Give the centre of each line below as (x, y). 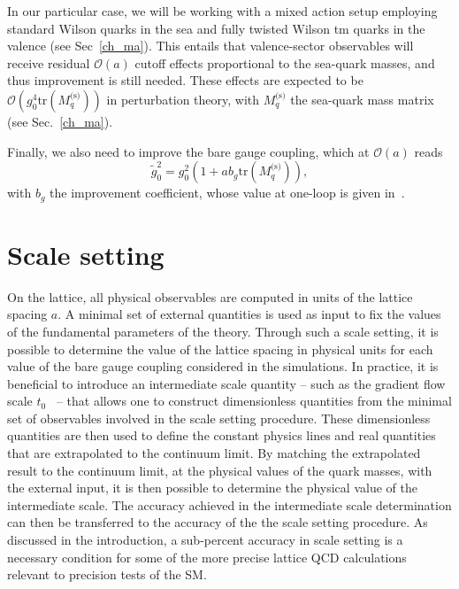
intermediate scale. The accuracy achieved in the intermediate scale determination (229, 504)
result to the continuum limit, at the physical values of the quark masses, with (220, 470)
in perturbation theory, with (183, 99)
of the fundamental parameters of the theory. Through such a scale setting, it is (223, 331)
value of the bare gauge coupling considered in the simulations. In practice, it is (223, 366)
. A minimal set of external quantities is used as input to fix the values (249, 314)
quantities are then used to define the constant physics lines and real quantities (222, 435)
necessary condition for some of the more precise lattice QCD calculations (207, 557)
